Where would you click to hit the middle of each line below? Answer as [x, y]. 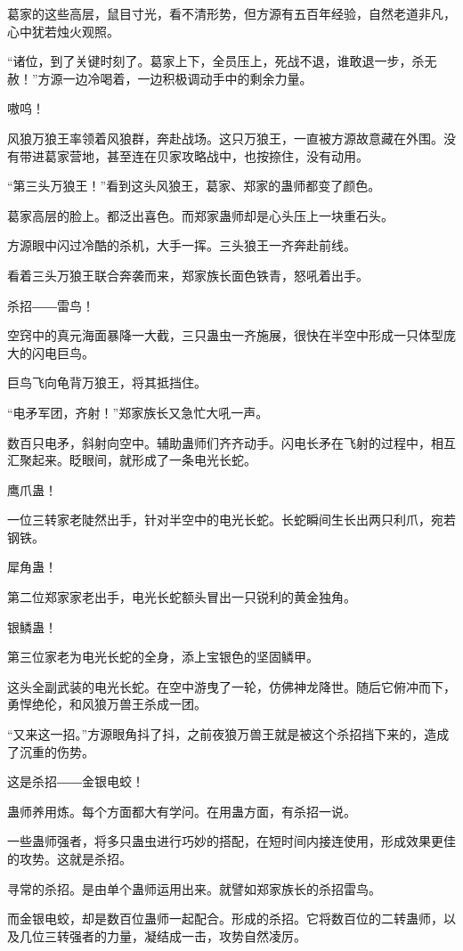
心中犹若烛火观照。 [63, 31]
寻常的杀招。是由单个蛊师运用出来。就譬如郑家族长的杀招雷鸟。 [194, 888]
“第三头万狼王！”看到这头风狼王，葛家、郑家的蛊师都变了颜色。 [194, 186]
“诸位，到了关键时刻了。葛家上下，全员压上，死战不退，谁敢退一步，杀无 [222, 61]
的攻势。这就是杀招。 [69, 858]
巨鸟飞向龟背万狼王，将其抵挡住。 [107, 382]
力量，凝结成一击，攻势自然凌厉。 [206, 935]
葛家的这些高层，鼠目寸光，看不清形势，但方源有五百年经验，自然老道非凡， [231, 13]
